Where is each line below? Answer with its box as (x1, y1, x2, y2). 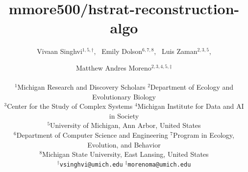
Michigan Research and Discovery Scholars (17, 82, 146, 92)
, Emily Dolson (94, 46, 143, 56)
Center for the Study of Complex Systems (7, 101, 133, 111)
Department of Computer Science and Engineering (16, 130, 168, 140)
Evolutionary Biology (92, 91, 156, 101)
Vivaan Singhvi (37, 46, 82, 56)
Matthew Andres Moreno (75, 62, 151, 73)
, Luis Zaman (154, 46, 198, 56)
